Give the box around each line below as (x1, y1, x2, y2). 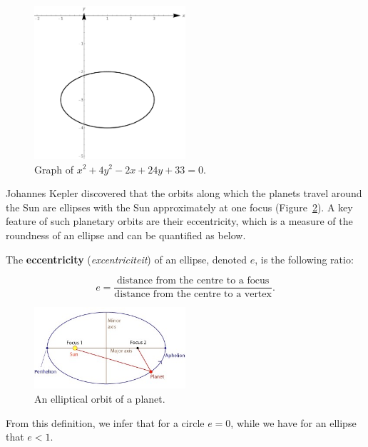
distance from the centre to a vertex (114, 289, 272, 300)
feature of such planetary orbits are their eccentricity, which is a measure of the (6, 214, 353, 228)
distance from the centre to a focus (117, 276, 270, 286)
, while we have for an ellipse (230, 415, 357, 430)
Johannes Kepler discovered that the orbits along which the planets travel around (6, 186, 362, 201)
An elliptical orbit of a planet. (34, 391, 165, 406)
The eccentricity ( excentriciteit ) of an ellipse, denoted (6, 251, 247, 266)
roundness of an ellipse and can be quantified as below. (6, 227, 246, 242)
